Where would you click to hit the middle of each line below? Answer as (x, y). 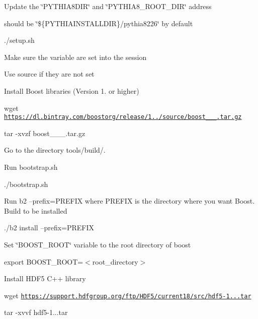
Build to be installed (36, 210)
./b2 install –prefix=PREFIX (49, 228)
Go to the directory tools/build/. (55, 150)
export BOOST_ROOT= (44, 261)
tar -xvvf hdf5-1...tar (36, 312)
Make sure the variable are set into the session (75, 57)
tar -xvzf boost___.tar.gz (45, 133)
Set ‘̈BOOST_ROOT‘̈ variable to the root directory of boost (98, 244)
